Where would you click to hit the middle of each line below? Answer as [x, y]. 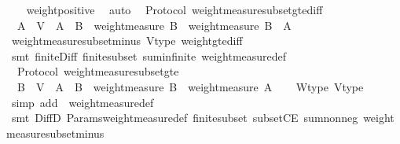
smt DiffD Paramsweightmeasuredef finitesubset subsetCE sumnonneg [185, 118]
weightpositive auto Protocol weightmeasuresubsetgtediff [174, 9]
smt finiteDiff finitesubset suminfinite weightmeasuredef [149, 55]
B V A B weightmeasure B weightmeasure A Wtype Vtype [190, 86]
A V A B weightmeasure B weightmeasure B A [154, 25]
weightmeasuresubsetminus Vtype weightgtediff [127, 41]
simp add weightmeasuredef [83, 102]
